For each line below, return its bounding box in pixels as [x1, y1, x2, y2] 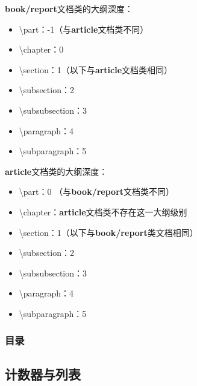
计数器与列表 [5, 364, 81, 383]
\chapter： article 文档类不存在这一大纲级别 [19, 205, 187, 218]
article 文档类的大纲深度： [5, 165, 108, 177]
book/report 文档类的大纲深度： [5, 2, 133, 15]
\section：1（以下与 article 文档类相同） [19, 63, 173, 76]
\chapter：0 [19, 43, 64, 56]
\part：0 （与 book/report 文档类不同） [19, 185, 175, 198]
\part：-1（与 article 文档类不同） [19, 22, 149, 35]
